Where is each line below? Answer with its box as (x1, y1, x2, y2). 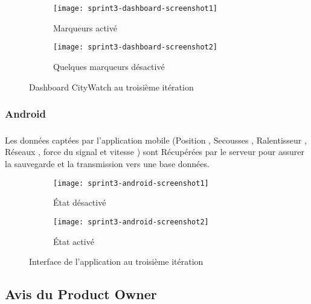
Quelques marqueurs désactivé (53, 60, 165, 72)
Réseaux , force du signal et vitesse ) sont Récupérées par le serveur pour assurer (5, 145, 304, 158)
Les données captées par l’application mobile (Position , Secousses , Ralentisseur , (5, 133, 307, 146)
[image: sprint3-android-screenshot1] (53, 179, 209, 188)
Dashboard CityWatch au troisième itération (29, 80, 194, 93)
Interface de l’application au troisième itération (29, 255, 204, 268)
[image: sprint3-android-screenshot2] (53, 217, 209, 226)
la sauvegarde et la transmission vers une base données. (5, 157, 210, 170)
